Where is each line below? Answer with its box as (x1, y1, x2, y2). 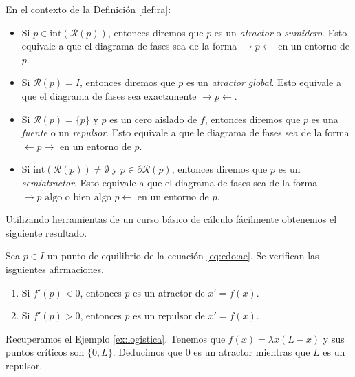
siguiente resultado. (6, 225, 87, 239)
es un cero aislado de (109, 111, 197, 126)
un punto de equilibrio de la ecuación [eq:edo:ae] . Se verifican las (47, 248, 319, 263)
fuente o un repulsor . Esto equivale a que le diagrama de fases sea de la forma (21, 125, 349, 140)
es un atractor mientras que (193, 345, 310, 359)
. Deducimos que (112, 345, 183, 359)
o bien (65, 188, 92, 203)
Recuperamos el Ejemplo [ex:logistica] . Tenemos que (6, 331, 226, 345)
